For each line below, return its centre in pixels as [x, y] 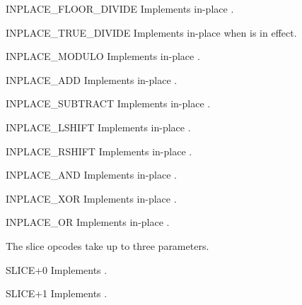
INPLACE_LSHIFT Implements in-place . [98, 127]
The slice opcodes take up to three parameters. [108, 245]
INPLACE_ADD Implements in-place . [92, 79]
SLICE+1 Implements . [57, 293]
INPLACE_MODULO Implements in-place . [103, 56]
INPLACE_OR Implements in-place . [88, 222]
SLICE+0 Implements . [57, 269]
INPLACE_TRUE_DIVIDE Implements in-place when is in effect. [151, 32]
